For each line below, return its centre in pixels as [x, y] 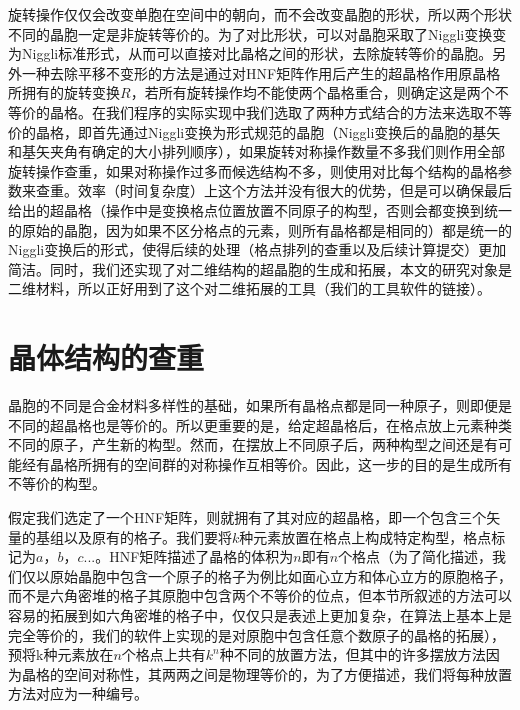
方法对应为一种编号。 [78, 693]
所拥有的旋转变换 [64, 92]
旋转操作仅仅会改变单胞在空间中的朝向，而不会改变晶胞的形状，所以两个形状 [260, 14]
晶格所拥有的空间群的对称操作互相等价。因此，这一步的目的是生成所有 [280, 463]
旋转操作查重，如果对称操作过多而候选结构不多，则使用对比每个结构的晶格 [253, 170]
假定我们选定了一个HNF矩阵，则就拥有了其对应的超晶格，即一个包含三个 [247, 517]
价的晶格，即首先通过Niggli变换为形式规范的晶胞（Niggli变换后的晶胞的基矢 [254, 131]
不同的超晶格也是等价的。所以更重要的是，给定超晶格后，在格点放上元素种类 [260, 424]
